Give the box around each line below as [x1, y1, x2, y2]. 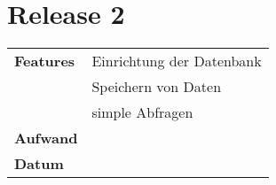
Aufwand [14, 127, 78, 149]
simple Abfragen [91, 102, 193, 123]
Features [14, 50, 75, 72]
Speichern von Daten [91, 76, 222, 97]
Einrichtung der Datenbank [91, 50, 262, 72]
